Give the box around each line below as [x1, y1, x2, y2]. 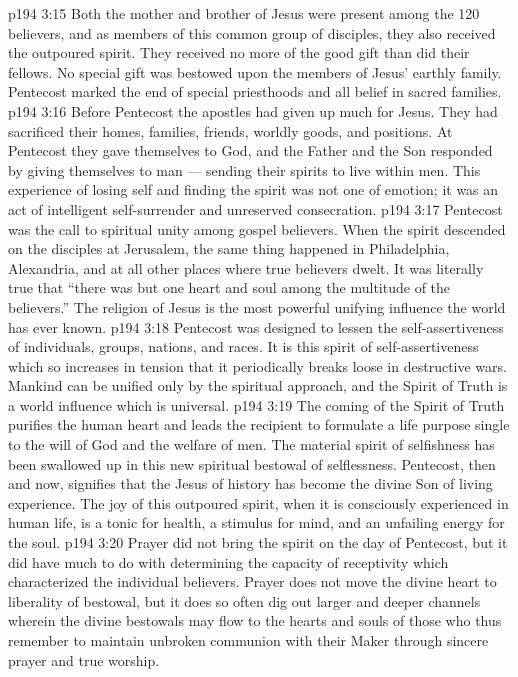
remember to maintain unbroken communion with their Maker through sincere [8, 630, 489, 650]
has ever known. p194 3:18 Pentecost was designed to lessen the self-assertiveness [8, 316, 504, 337]
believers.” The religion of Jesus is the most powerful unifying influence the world [8, 296, 506, 317]
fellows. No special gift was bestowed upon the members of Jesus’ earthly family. [8, 61, 502, 82]
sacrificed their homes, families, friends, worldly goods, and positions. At [8, 120, 453, 141]
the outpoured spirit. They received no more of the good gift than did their [8, 42, 470, 63]
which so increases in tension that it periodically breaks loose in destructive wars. [8, 355, 507, 376]
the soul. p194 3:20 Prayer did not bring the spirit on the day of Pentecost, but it [8, 532, 508, 553]
